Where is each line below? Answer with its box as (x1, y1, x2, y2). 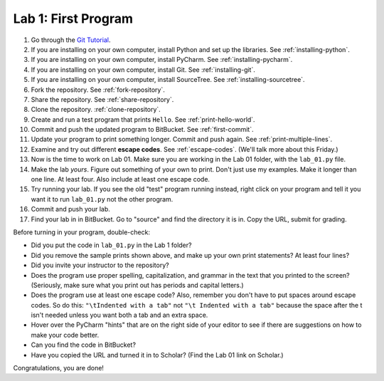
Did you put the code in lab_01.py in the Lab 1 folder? (31, 241, 192, 249)
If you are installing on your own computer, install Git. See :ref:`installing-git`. (31, 65, 255, 74)
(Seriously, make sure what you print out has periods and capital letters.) (31, 281, 245, 289)
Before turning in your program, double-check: (13, 228, 151, 236)
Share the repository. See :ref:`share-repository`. (31, 95, 174, 103)
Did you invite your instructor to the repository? (31, 261, 170, 270)
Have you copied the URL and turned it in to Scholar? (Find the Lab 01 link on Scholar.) (31, 350, 284, 359)
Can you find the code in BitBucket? (31, 340, 137, 349)
